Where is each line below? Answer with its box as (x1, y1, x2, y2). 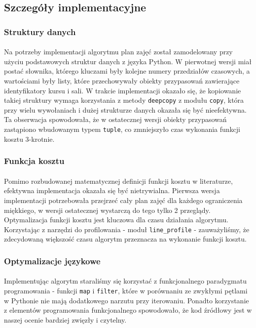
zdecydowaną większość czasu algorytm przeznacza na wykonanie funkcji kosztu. (4, 234, 247, 244)
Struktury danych (4, 25, 76, 38)
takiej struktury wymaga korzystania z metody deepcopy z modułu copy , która (4, 95, 244, 105)
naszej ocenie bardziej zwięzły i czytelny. (4, 314, 127, 325)
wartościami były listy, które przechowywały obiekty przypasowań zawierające (4, 76, 240, 85)
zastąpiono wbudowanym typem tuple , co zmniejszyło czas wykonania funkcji (4, 124, 240, 134)
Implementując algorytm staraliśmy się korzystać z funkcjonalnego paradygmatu (4, 276, 247, 286)
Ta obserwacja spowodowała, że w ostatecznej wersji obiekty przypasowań (4, 114, 227, 124)
